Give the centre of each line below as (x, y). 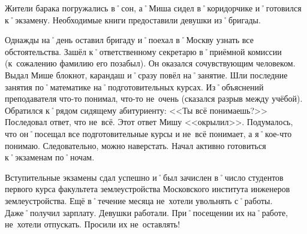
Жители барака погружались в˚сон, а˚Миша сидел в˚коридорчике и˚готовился (153, 8)
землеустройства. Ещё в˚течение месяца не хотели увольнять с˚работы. (139, 200)
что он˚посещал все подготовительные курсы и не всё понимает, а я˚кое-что (148, 133)
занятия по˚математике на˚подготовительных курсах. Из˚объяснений (134, 86)
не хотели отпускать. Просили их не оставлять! (93, 224)
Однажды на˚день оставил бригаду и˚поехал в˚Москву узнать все (129, 40)
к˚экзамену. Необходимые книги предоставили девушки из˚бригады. (133, 19)
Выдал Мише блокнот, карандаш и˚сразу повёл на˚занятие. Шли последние (146, 75)
